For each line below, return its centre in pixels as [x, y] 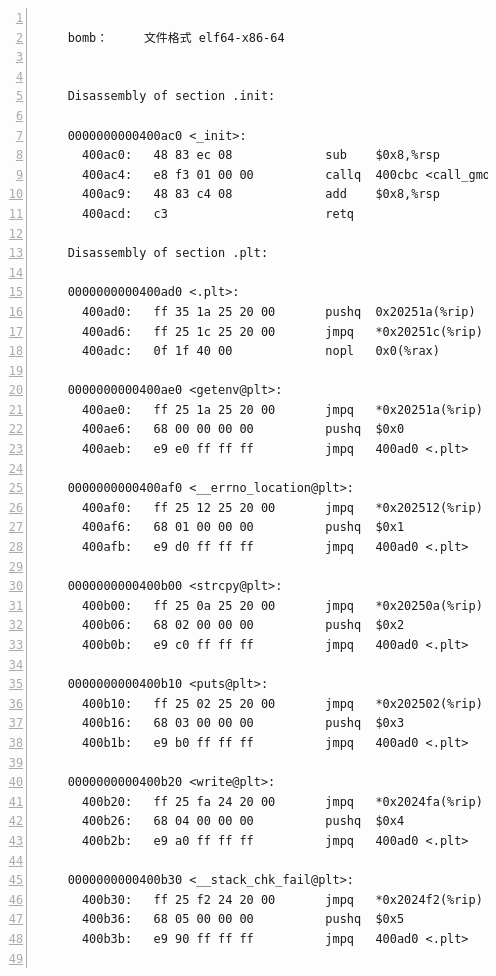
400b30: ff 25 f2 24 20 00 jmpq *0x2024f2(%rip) [282, 899]
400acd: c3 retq [217, 213]
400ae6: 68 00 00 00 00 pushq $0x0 [243, 429]
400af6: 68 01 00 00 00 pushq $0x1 [243, 527]
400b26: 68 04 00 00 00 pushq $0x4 [243, 821]
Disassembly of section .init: [171, 96]
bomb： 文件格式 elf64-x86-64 [176, 37]
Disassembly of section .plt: [168, 253]
